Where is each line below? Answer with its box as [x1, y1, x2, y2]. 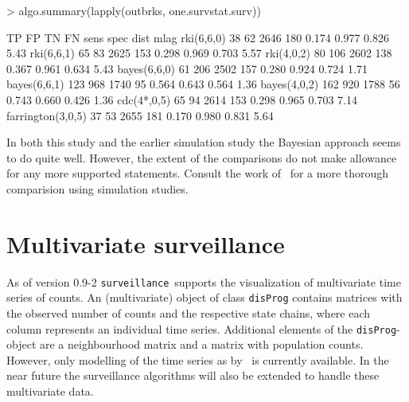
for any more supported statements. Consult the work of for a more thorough [6, 165, 389, 181]
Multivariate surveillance [6, 227, 285, 260]
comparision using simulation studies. [6, 180, 189, 197]
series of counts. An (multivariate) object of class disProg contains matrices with [6, 289, 403, 306]
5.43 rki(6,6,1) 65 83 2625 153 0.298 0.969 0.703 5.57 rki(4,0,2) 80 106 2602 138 [6, 45, 392, 61]
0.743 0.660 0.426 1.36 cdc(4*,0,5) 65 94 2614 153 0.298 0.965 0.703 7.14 [6, 91, 357, 107]
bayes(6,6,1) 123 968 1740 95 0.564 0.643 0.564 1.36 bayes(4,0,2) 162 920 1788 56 [6, 76, 400, 92]
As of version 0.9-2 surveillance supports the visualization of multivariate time [6, 273, 401, 290]
